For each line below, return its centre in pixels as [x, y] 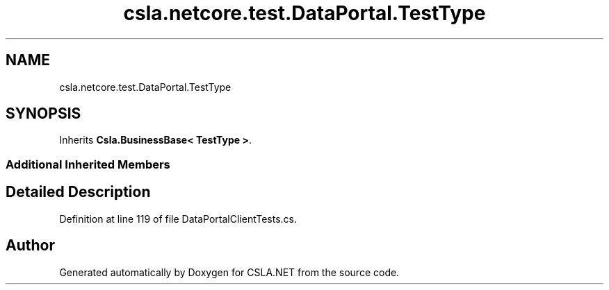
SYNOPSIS [43, 114]
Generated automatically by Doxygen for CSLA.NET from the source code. [229, 272]
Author [30, 246]
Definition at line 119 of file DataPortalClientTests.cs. [178, 219]
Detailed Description [78, 192]
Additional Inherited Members [88, 164]
